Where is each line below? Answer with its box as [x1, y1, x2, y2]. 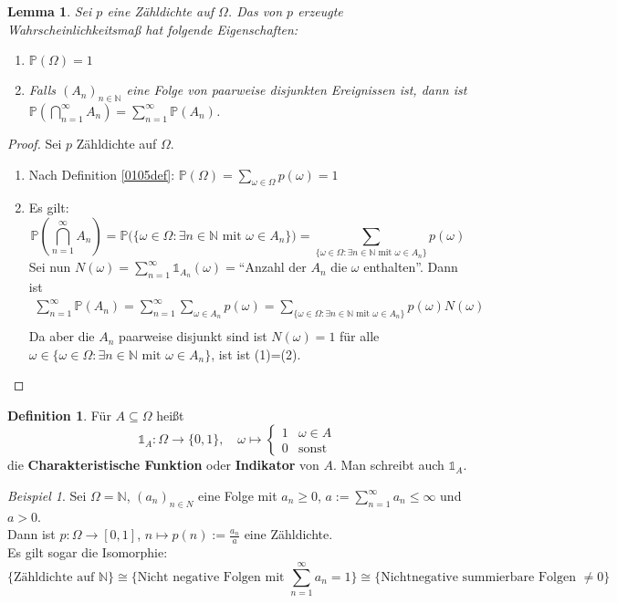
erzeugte [298, 2, 343, 20]
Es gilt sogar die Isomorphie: [7, 543, 168, 562]
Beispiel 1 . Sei [7, 486, 87, 505]
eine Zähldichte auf [107, 2, 214, 20]
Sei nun [28, 257, 71, 276]
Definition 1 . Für [7, 405, 111, 424]
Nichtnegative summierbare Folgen [381, 570, 576, 584]
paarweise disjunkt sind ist [119, 327, 267, 346]
